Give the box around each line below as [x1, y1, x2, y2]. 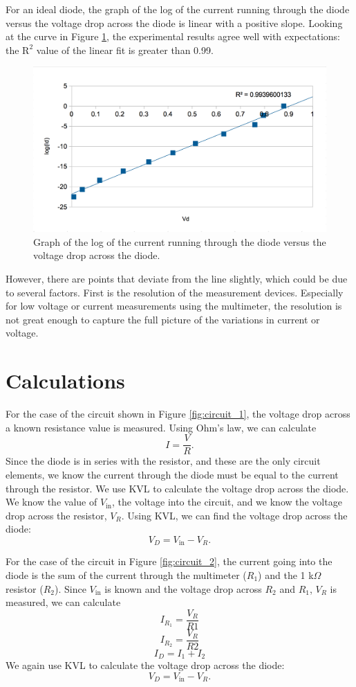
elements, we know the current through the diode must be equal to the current [6, 467, 339, 481]
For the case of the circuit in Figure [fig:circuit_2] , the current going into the [6, 554, 332, 569]
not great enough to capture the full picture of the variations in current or [6, 312, 320, 326]
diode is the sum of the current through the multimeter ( [6, 568, 247, 582]
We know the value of [6, 494, 97, 509]
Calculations [6, 366, 125, 395]
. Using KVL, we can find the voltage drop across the [121, 508, 348, 522]
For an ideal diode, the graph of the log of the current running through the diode [6, 2, 350, 16]
